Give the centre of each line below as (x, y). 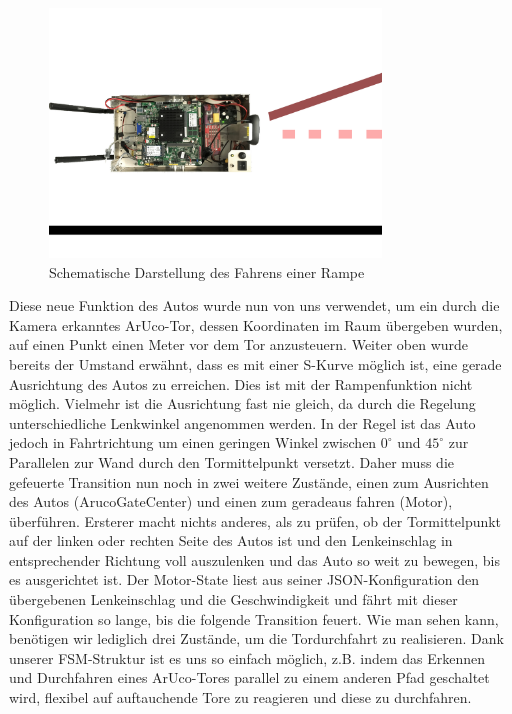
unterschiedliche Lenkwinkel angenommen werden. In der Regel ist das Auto (242, 422)
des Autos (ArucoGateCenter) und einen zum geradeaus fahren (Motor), (231, 501)
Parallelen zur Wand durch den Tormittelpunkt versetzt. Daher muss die (231, 461)
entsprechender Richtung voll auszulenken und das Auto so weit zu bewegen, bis (255, 559)
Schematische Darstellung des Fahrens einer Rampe (207, 271)
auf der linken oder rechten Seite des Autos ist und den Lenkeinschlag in (231, 540)
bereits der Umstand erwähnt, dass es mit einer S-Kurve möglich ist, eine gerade (255, 363)
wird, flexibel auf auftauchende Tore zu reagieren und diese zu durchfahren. (240, 697)
